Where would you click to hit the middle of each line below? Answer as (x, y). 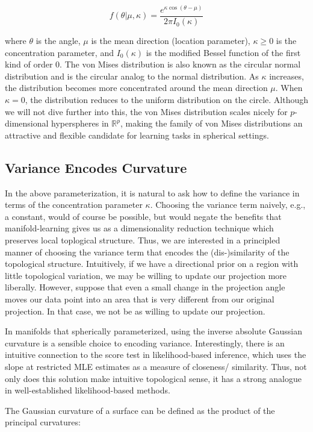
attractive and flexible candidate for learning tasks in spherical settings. (137, 135)
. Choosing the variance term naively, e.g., (228, 205)
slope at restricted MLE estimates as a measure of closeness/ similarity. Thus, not (156, 366)
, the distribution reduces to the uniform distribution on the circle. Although (167, 100)
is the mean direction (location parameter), (171, 41)
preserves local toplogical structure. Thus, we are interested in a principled (143, 240)
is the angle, (58, 41)
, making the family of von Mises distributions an (211, 123)
